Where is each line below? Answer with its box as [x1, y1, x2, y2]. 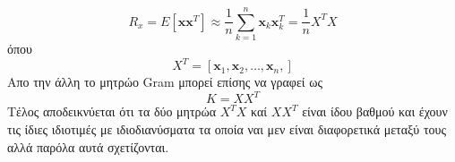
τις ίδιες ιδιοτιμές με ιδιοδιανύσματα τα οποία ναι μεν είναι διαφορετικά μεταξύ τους [7, 119, 446, 138]
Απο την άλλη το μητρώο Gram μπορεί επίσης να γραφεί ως [7, 72, 322, 91]
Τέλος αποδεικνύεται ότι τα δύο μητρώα [7, 102, 217, 121]
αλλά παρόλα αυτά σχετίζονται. [7, 137, 169, 156]
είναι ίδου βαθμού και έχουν [302, 102, 448, 121]
